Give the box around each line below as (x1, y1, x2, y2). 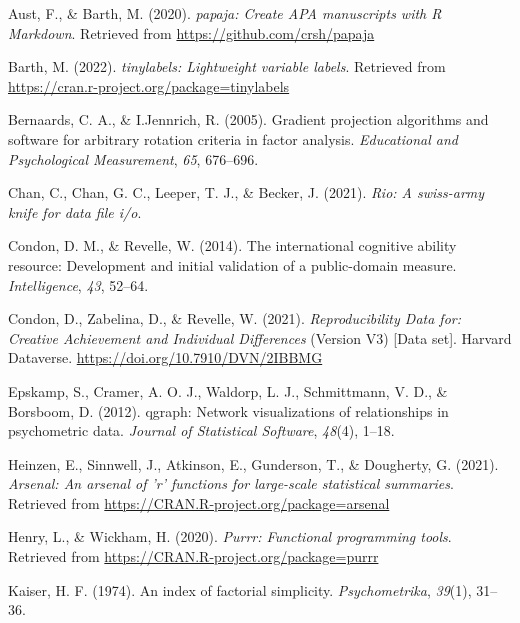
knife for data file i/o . (8, 201, 142, 222)
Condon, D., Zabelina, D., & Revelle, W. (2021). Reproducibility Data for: (8, 308, 462, 329)
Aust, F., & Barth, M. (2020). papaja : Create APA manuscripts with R (8, 3, 442, 23)
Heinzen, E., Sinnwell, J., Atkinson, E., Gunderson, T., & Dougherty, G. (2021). (8, 453, 499, 474)
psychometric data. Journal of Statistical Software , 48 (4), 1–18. (8, 420, 395, 441)
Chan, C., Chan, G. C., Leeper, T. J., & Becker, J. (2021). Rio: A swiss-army (8, 182, 485, 203)
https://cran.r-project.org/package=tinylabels (8, 75, 290, 96)
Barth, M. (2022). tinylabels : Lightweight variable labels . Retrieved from (8, 56, 446, 77)
